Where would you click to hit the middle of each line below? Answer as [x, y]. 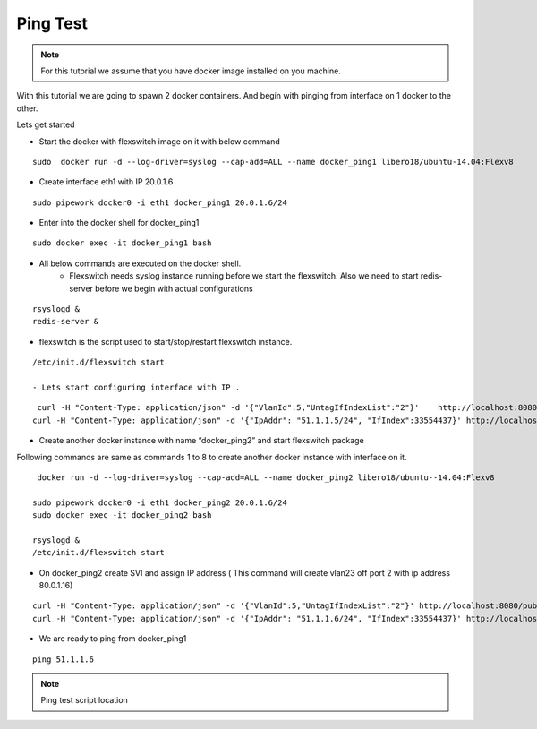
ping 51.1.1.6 [63, 659]
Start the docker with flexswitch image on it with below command [160, 141]
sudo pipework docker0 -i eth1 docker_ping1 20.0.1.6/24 [160, 202]
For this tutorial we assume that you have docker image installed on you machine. [191, 71]
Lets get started [46, 124]
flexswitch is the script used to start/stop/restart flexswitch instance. [166, 341]
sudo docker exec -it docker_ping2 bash [122, 515]
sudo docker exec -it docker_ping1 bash [122, 243]
